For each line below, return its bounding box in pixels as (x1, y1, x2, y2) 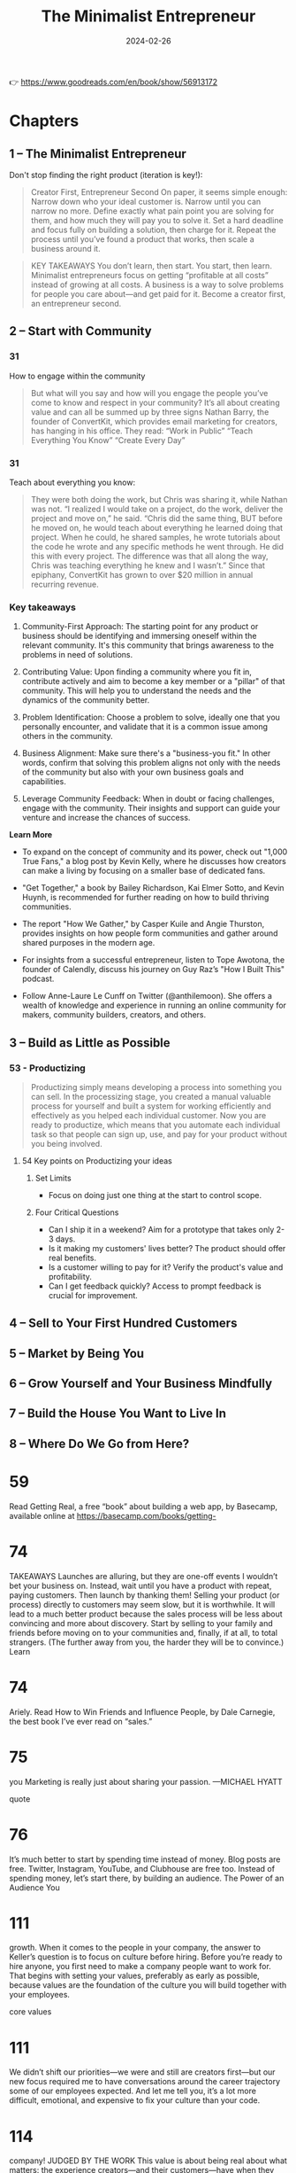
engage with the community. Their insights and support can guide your (21, 803, 281, 814)
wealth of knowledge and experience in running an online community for (21, 1000, 287, 1011)
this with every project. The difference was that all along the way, (30, 550, 269, 561)
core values (9, 2006, 52, 2017)
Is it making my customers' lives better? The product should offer (48, 1242, 286, 1253)
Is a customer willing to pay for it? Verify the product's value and (48, 1261, 284, 1273)
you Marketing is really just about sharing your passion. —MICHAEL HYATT (9, 1776, 283, 1787)
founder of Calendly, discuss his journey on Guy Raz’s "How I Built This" (21, 964, 285, 975)
